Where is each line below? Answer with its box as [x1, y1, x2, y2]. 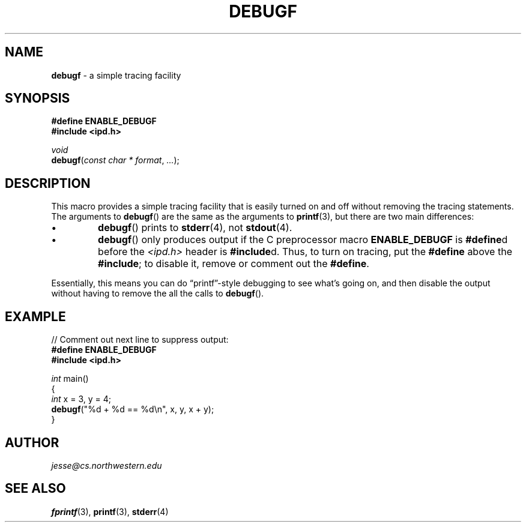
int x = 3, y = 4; [51, 394, 111, 405]
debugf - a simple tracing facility [51, 70, 181, 80]
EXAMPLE [5, 309, 66, 324]
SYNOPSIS [5, 91, 70, 106]
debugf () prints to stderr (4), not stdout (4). [98, 221, 292, 234]
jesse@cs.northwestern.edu [51, 460, 162, 471]
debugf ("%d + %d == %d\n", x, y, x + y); [51, 404, 214, 415]
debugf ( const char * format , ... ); [51, 155, 180, 166]
